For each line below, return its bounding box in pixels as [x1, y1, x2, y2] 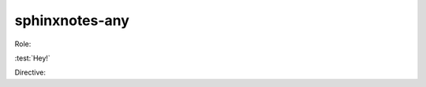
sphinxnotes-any [14, 12, 130, 29]
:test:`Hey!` [14, 53, 50, 63]
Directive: [14, 67, 47, 78]
